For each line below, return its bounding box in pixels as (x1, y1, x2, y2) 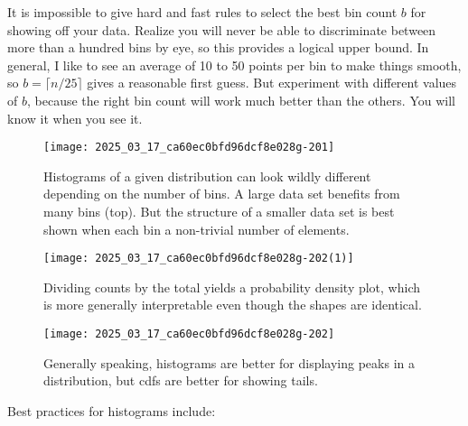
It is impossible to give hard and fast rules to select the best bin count (7, 3, 398, 21)
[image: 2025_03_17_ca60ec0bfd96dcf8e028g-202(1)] (43, 252, 354, 265)
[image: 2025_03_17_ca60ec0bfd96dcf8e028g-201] (43, 141, 335, 154)
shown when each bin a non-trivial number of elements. (43, 219, 350, 238)
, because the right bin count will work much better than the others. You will (26, 90, 455, 109)
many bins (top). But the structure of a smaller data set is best (43, 202, 395, 220)
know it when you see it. (7, 108, 143, 127)
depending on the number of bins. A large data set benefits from (43, 184, 400, 203)
